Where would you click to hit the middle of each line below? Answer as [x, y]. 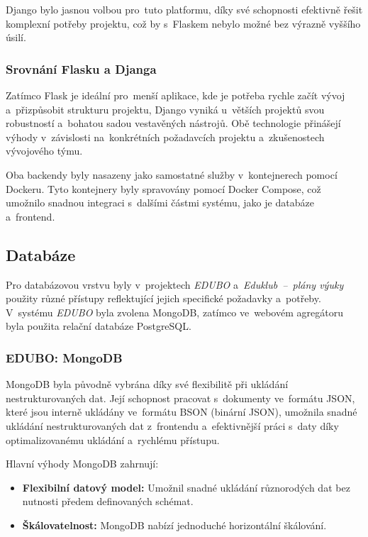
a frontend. [30, 216]
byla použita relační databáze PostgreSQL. [99, 326]
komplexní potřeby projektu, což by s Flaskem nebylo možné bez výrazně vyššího [183, 23]
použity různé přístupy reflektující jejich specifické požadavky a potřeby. [163, 298]
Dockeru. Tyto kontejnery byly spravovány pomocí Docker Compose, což [163, 188]
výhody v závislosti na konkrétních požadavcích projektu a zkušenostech [165, 137]
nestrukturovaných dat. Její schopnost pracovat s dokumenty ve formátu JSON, [180, 398]
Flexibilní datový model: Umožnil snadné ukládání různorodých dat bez [186, 487]
